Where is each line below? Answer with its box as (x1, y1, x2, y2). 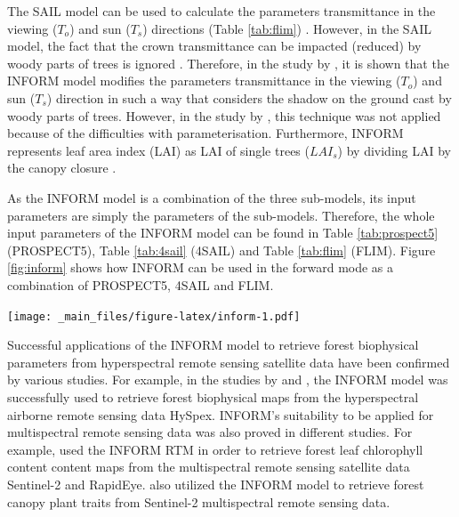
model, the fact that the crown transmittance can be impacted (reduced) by (7, 36, 422, 55)
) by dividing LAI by (337, 141, 451, 159)
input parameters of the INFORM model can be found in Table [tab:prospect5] (7, 223, 439, 242)
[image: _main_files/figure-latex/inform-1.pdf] (7, 310, 301, 323)
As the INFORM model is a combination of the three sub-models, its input (7, 188, 416, 206)
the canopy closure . (7, 158, 117, 177)
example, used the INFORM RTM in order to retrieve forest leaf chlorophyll (7, 440, 423, 458)
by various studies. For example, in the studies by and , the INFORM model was (7, 370, 448, 389)
